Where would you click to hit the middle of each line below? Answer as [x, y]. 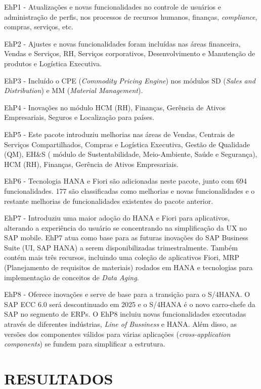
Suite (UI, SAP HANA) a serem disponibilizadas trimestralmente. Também [121, 247]
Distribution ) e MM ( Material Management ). [74, 90]
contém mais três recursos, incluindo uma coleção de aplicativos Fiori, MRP [122, 257]
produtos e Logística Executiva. [53, 63]
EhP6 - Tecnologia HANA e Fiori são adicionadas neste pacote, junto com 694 [125, 181]
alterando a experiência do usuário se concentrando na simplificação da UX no [125, 227]
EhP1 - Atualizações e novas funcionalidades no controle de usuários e [113, 7]
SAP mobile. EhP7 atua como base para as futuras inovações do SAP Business [126, 237]
